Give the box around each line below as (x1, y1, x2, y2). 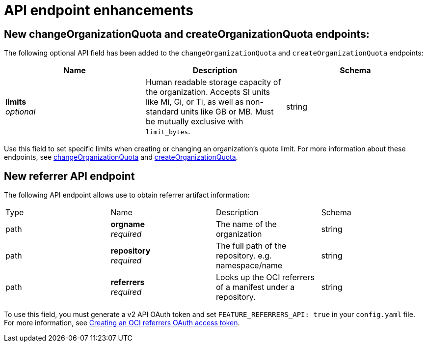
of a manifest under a (216, 282, 295, 292)
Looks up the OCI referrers (216, 272, 315, 283)
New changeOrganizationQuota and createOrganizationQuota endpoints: (4, 28, 370, 40)
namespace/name (216, 260, 283, 271)
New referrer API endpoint (4, 170, 135, 182)
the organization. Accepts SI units (145, 87, 270, 97)
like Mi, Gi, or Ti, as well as (145, 97, 244, 107)
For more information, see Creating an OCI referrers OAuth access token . (4, 318, 240, 327)
